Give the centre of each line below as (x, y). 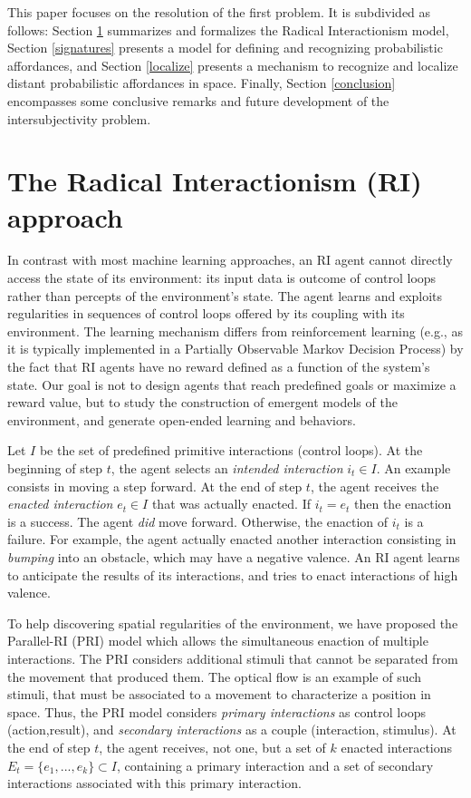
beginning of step (55, 468)
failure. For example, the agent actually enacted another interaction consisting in (232, 539)
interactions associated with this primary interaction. (154, 783)
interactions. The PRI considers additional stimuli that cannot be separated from (233, 658)
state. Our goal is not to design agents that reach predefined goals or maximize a (232, 384)
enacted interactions (397, 747)
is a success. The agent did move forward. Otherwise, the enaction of (198, 521)
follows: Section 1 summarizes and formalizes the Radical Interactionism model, (228, 29)
